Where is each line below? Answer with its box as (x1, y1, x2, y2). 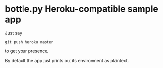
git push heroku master (5, 39, 54, 45)
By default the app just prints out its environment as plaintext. (5, 57, 129, 63)
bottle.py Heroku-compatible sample (5, 3, 158, 15)
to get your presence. (5, 48, 49, 54)
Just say (5, 30, 23, 36)
